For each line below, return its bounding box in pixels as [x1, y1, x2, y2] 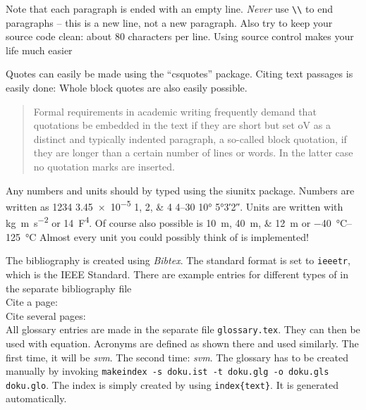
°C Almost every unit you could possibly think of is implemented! [25, 229, 309, 244]
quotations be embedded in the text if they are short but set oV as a [33, 118, 331, 132]
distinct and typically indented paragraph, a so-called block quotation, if [33, 131, 347, 146]
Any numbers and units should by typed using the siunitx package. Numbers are [6, 182, 355, 197]
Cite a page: [6, 294, 58, 309]
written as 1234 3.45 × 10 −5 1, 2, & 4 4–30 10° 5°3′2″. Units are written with [6, 197, 343, 213]
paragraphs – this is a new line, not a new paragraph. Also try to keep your [6, 15, 333, 30]
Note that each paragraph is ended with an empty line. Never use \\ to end [6, 1, 333, 15]
